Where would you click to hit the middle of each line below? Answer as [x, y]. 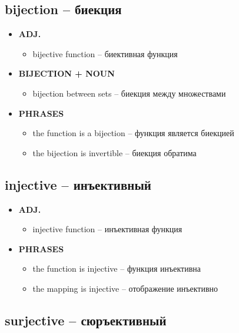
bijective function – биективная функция [105, 53]
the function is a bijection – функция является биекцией [133, 133]
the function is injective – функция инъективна [117, 268]
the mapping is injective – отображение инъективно [125, 288]
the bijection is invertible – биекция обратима [114, 152]
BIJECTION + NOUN [67, 73]
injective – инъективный [78, 184]
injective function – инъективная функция [107, 229]
